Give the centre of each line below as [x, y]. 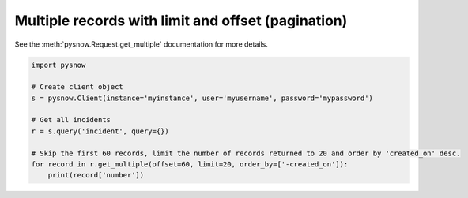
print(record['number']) [96, 175]
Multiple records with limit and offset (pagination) [181, 21]
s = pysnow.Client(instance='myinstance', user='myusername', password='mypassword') [202, 98]
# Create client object [77, 87]
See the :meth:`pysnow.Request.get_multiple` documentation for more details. [141, 44]
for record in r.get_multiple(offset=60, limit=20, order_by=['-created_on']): [190, 164]
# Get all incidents [71, 120]
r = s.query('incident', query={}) [100, 131]
